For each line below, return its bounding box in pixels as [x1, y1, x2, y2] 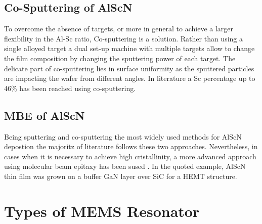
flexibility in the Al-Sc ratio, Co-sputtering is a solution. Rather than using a [4, 33, 243, 43]
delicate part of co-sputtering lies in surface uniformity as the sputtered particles [4, 63, 254, 73]
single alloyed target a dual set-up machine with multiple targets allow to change [4, 43, 255, 54]
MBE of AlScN [4, 107, 85, 123]
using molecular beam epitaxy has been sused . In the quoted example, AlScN [4, 161, 246, 171]
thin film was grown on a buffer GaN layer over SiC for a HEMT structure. [4, 170, 237, 181]
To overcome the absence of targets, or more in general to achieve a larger [4, 23, 234, 34]
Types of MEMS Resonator [4, 200, 200, 221]
